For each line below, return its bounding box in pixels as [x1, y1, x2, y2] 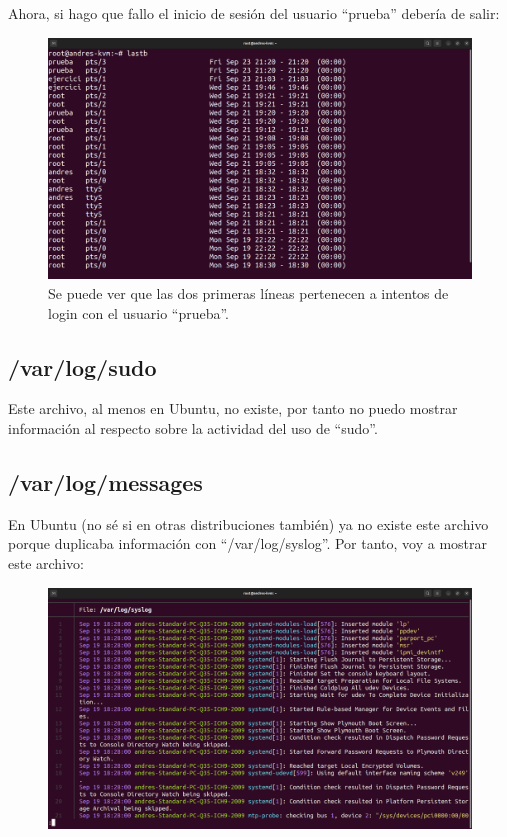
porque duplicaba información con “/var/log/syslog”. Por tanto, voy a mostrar [8, 533, 488, 554]
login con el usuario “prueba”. [48, 302, 230, 323]
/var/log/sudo [8, 351, 157, 382]
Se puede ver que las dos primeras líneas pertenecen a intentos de [48, 283, 449, 303]
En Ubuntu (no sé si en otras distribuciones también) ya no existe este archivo [8, 513, 489, 534]
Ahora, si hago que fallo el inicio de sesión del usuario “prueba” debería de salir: [8, 3, 500, 23]
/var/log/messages [8, 466, 203, 497]
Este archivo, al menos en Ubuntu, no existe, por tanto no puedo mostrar [8, 398, 458, 419]
